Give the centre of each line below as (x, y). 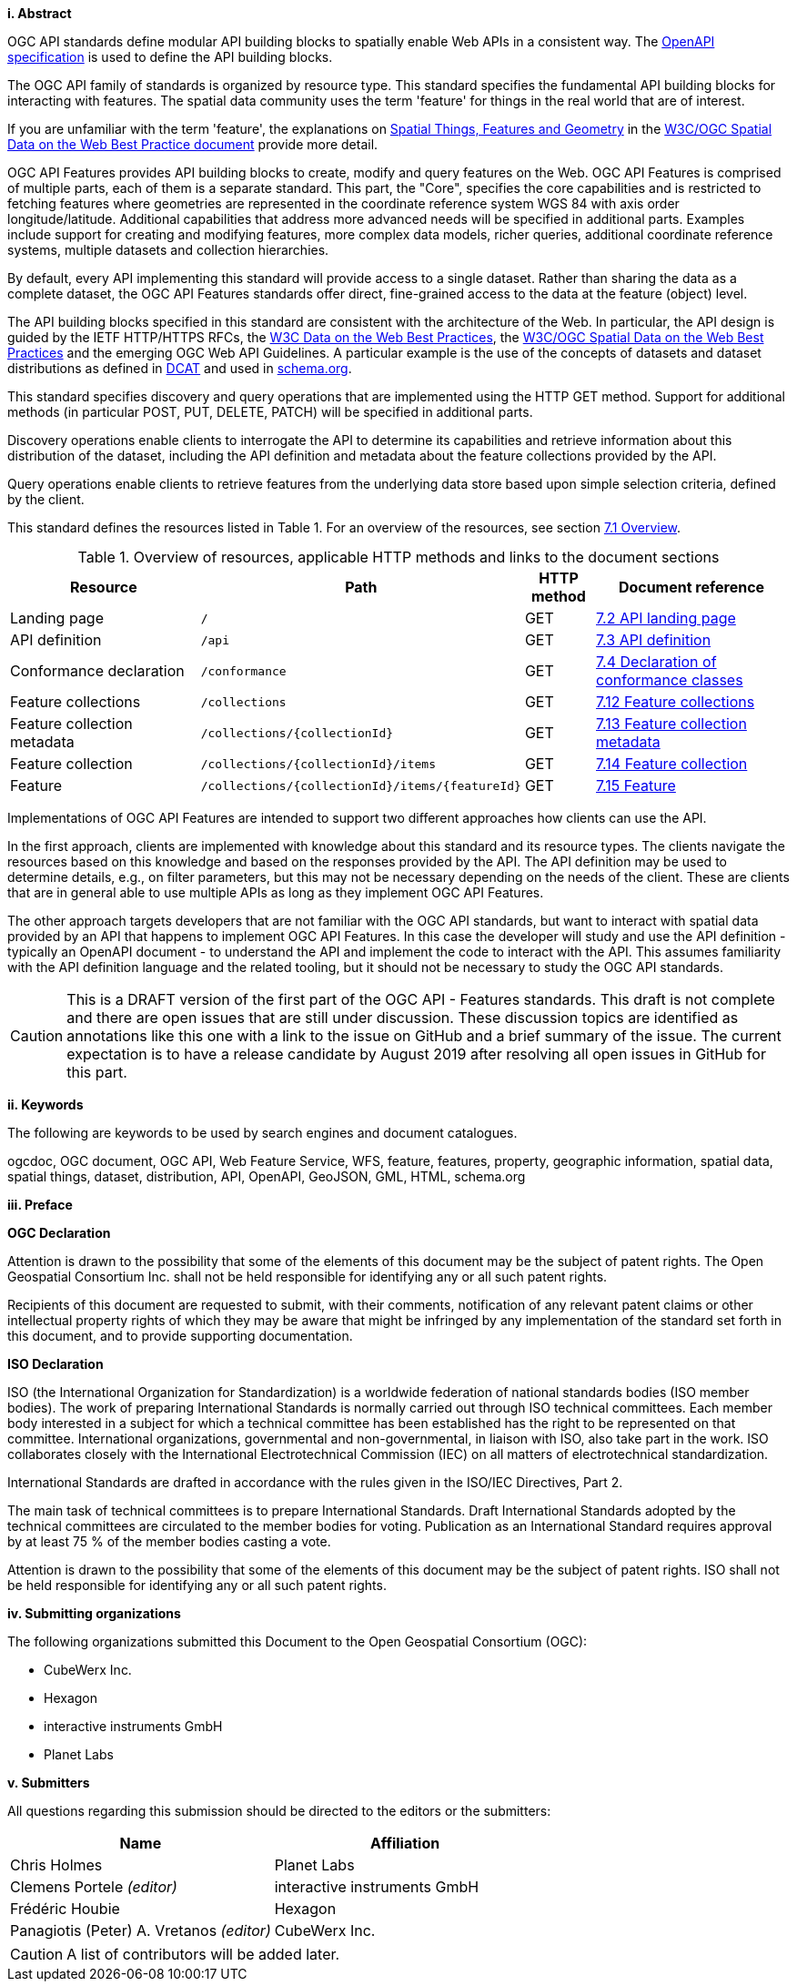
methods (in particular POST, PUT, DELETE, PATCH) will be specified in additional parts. (270, 412)
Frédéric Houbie (65, 1909)
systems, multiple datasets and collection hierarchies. (168, 250)
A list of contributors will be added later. (203, 1954)
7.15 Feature (636, 785)
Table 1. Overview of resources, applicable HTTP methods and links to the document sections (398, 557)
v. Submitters (49, 1783)
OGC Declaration (59, 1233)
